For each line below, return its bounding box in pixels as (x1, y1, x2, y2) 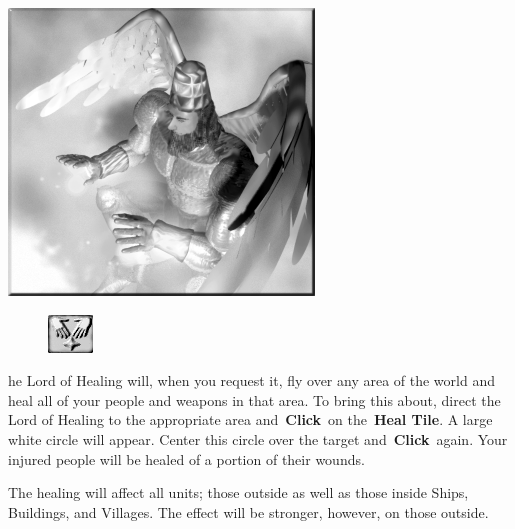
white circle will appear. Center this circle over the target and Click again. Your (8, 428, 508, 449)
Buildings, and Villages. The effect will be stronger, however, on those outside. (8, 501, 489, 522)
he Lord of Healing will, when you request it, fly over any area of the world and (8, 370, 495, 391)
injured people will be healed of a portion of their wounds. (8, 448, 365, 469)
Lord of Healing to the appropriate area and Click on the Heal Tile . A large (8, 409, 493, 430)
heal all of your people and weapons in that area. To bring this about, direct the (8, 389, 501, 410)
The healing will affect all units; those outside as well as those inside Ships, (8, 482, 469, 503)
